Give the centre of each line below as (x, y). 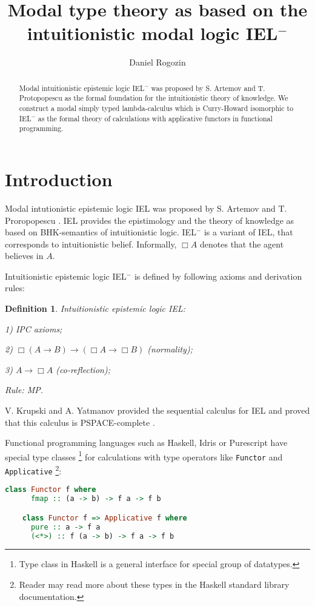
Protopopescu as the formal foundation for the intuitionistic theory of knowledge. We (154, 98)
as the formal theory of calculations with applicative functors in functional (155, 118)
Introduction (59, 179)
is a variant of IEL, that (248, 232)
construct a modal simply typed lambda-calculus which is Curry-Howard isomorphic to (156, 108)
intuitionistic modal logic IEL (152, 33)
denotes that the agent (242, 244)
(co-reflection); (83, 369)
